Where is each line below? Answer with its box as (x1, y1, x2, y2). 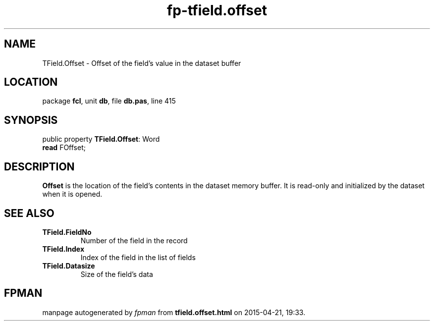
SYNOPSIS (4, 113, 58, 126)
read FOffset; (42, 143, 86, 152)
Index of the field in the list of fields (80, 253, 196, 262)
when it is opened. (42, 190, 103, 199)
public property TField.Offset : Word (42, 135, 160, 144)
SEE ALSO (4, 207, 54, 219)
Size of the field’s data (80, 270, 153, 278)
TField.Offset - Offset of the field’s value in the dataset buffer (42, 58, 241, 67)
